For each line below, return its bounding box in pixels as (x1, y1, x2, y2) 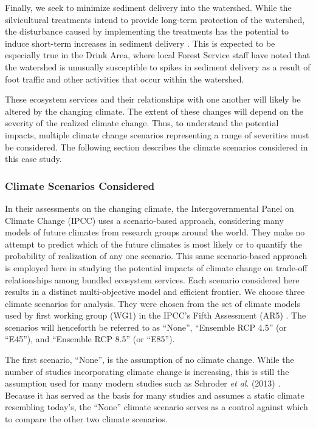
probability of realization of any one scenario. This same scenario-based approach (5, 249, 307, 262)
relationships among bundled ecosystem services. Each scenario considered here (5, 273, 300, 286)
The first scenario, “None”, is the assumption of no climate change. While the (5, 353, 294, 366)
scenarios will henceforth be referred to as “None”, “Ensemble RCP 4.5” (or (5, 320, 287, 333)
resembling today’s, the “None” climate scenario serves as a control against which (5, 400, 308, 413)
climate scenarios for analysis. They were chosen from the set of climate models (5, 297, 300, 309)
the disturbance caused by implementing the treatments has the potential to (5, 25, 289, 38)
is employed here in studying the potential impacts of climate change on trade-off (5, 261, 307, 274)
